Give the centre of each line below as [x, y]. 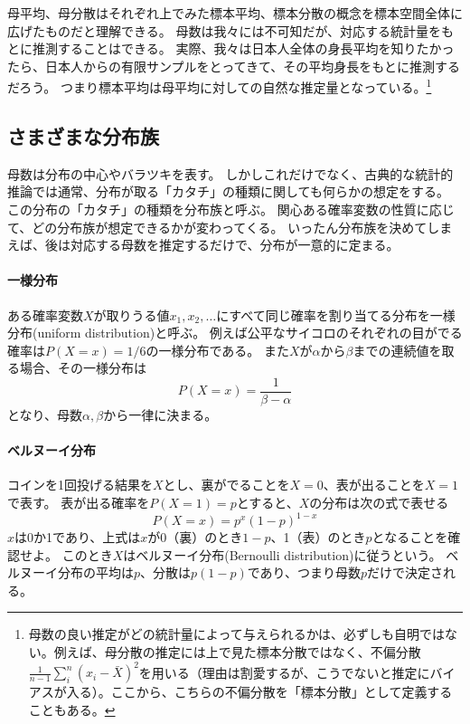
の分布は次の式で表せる [379, 503]
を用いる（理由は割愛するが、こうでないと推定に [284, 672]
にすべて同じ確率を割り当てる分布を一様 [336, 314]
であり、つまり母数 [304, 572]
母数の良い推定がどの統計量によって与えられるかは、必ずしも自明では [237, 634]
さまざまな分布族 [83, 136]
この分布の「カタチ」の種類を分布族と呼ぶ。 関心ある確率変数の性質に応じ [231, 210]
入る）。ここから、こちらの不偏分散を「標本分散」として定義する [259, 692]
